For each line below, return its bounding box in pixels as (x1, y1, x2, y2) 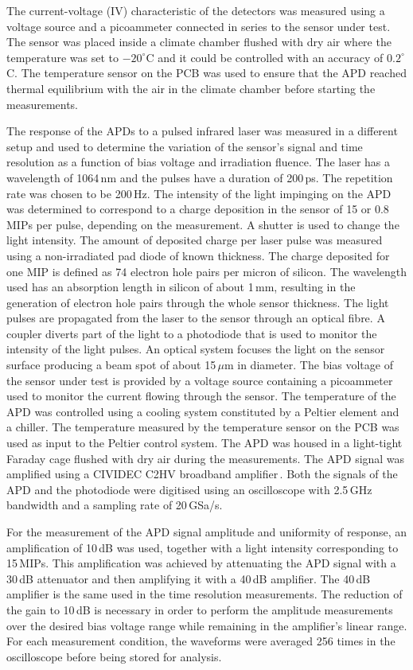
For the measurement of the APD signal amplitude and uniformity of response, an (6, 524, 407, 540)
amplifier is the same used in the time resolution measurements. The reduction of (6, 586, 403, 602)
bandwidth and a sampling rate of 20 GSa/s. (6, 497, 223, 513)
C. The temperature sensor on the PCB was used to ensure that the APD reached (6, 64, 407, 81)
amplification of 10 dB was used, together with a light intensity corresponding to (6, 539, 399, 555)
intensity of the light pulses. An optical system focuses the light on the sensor (6, 341, 385, 357)
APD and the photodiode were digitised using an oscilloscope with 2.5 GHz (6, 481, 372, 497)
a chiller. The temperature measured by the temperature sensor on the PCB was (6, 419, 399, 435)
